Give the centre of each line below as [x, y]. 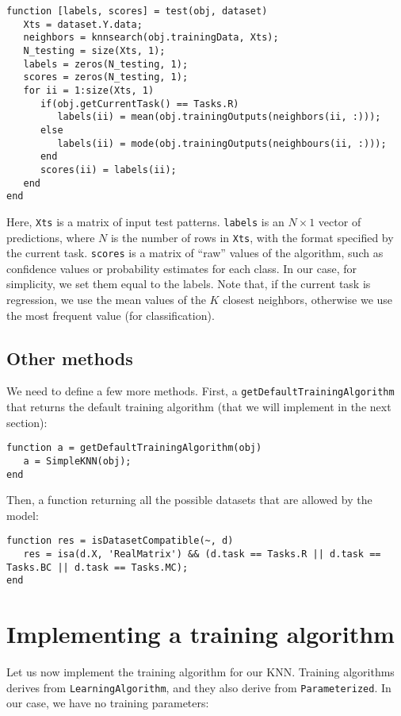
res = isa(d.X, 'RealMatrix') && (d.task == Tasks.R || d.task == [202, 554]
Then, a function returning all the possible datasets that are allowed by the [189, 500]
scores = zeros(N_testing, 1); [106, 77]
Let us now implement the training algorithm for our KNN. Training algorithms [200, 672]
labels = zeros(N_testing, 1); [106, 64]
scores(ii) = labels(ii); [108, 169]
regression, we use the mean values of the [106, 299]
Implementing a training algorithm [200, 634]
